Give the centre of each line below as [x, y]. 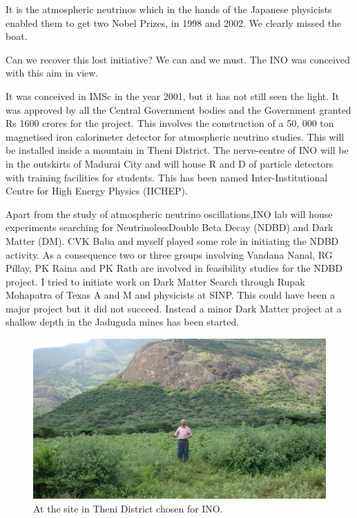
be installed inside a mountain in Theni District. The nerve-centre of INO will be [177, 150]
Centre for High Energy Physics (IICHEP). [97, 191]
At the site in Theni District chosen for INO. [128, 508]
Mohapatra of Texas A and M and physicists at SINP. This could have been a [171, 295]
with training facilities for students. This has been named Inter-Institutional [167, 177]
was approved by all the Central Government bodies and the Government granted [178, 109]
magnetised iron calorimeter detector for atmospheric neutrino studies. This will [175, 136]
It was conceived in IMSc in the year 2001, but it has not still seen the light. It [173, 96]
